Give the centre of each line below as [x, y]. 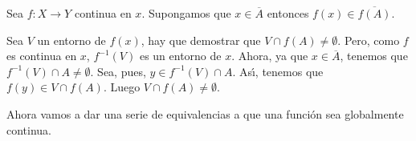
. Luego [122, 87]
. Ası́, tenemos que [278, 71]
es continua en [42, 56]
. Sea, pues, [118, 71]
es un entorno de [180, 56]
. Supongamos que [186, 13]
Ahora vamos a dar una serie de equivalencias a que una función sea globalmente [205, 113]
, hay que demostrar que [201, 40]
